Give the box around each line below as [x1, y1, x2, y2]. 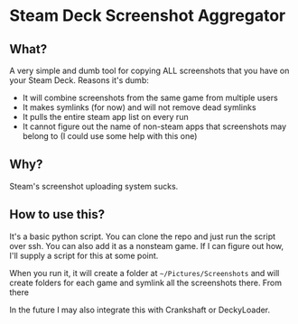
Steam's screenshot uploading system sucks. [9, 181, 179, 191]
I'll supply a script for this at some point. [9, 250, 159, 261]
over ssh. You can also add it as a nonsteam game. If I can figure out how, [9, 240, 284, 251]
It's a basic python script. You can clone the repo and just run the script [9, 231, 276, 242]
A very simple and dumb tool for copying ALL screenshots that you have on [9, 65, 290, 76]
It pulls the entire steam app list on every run [22, 112, 189, 122]
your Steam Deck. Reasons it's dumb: [9, 75, 149, 86]
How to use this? [9, 207, 106, 222]
